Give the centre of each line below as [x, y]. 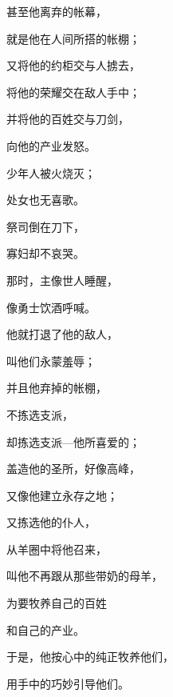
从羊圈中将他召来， [57, 549]
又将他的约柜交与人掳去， [73, 65]
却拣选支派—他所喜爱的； [73, 441]
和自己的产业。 [45, 629]
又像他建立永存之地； [62, 495]
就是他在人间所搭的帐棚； [73, 38]
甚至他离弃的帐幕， [57, 11]
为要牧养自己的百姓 [57, 603]
